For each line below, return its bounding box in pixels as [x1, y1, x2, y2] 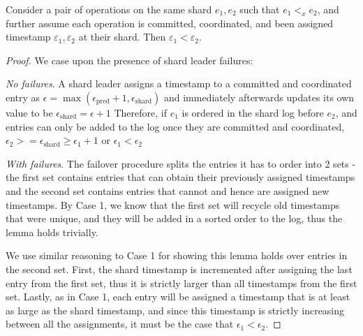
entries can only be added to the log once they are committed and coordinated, [6, 119, 345, 133]
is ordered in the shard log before [181, 105, 324, 119]
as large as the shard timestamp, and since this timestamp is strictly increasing [6, 302, 345, 317]
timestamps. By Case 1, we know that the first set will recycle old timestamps [6, 197, 340, 212]
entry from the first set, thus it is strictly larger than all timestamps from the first [6, 275, 357, 290]
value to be [6, 105, 53, 119]
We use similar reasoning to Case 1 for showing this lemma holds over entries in [6, 248, 348, 263]
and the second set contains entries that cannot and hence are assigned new [6, 183, 329, 198]
